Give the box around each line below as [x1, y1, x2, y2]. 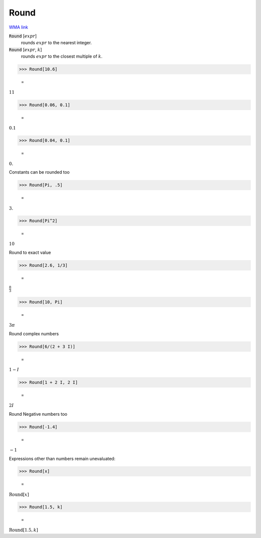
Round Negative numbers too [9, 411, 68, 417]
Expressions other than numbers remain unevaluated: [9, 456, 116, 461]
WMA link [9, 24, 29, 30]
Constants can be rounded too [9, 169, 70, 175]
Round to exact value [9, 249, 51, 255]
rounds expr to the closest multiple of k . [21, 53, 102, 59]
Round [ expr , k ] [9, 47, 42, 52]
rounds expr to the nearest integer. [21, 40, 92, 46]
